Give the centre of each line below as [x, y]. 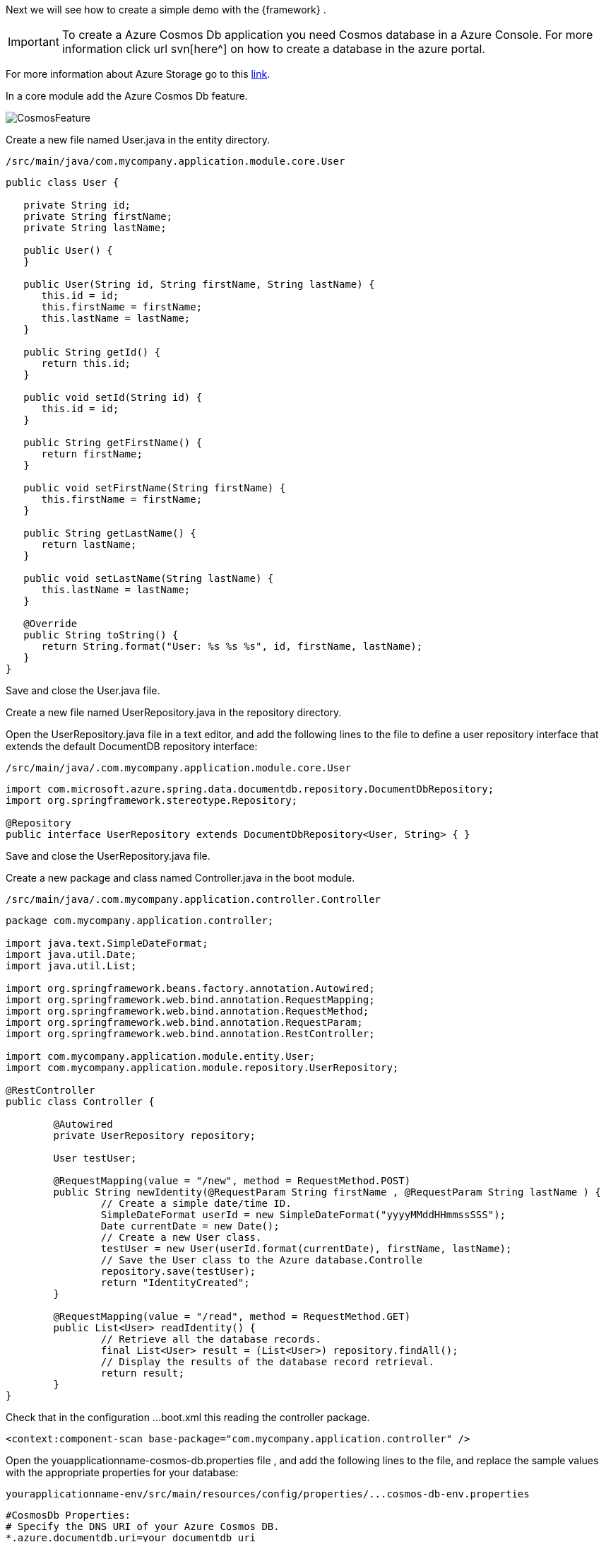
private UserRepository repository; [155, 1135]
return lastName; [89, 544]
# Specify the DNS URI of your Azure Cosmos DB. [143, 1526]
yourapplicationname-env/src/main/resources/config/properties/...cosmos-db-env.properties [268, 1494]
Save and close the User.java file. [83, 690]
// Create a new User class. [181, 1237]
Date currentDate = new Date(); [190, 1226]
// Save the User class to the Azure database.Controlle [262, 1260]
